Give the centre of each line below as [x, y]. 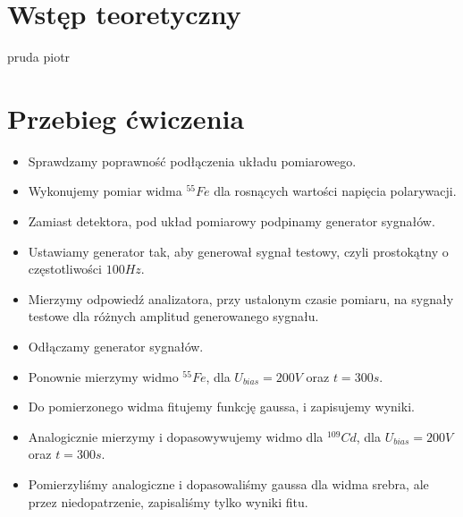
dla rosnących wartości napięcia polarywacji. [335, 191]
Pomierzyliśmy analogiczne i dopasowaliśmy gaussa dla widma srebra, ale [228, 483]
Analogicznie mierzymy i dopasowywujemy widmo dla [176, 436]
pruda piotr [39, 57]
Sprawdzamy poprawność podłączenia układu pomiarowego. [192, 161]
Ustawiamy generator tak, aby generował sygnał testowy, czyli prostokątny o [238, 251]
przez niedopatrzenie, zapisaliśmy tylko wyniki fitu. [168, 501]
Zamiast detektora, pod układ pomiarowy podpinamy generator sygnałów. [231, 221]
